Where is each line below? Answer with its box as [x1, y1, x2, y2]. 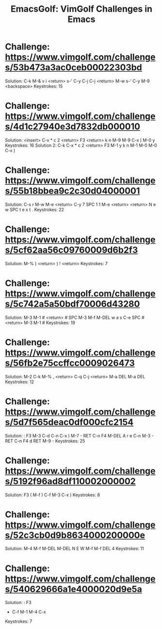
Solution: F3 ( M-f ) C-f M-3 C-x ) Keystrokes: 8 [5, 491, 100, 498]
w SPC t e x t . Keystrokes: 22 [5, 206, 65, 213]
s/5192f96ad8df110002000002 [5, 475, 136, 487]
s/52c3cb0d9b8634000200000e [5, 530, 146, 541]
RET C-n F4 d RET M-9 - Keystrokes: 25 [5, 438, 85, 444]
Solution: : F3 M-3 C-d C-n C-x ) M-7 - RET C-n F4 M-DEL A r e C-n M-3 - [5, 432, 154, 438]
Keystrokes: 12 [5, 379, 34, 385]
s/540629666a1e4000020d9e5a [5, 584, 142, 594]
